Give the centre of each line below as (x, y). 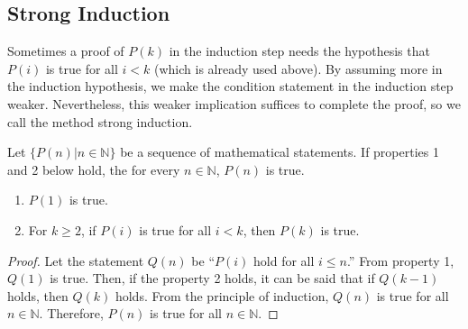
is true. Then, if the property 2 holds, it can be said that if (212, 278)
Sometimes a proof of (66, 51)
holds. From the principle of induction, (222, 295)
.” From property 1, (400, 260)
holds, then (38, 295)
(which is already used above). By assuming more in (298, 68)
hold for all (284, 260)
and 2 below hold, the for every (94, 169)
